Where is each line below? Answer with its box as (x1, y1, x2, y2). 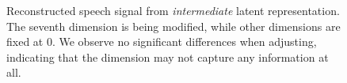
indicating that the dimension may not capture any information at (6, 48, 329, 65)
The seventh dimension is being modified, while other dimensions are (6, 17, 341, 34)
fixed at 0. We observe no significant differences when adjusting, (6, 33, 317, 50)
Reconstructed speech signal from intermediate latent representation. (6, 2, 340, 18)
